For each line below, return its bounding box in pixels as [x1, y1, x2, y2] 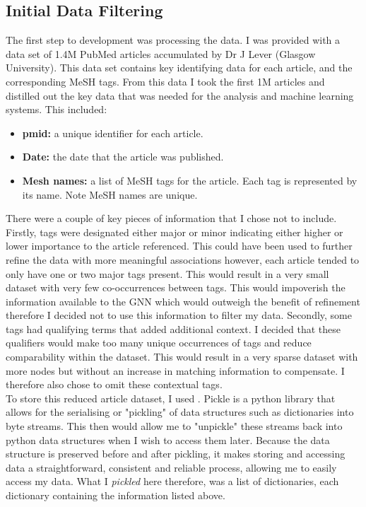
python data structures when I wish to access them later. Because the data [6, 432, 330, 447]
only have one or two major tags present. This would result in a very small [6, 266, 329, 281]
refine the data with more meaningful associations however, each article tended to [6, 252, 360, 267]
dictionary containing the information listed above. [6, 488, 225, 503]
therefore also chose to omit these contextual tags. [6, 377, 223, 392]
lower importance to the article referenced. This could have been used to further [6, 238, 353, 253]
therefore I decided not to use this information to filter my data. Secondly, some [6, 308, 352, 322]
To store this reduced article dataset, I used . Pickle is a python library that [6, 390, 336, 405]
